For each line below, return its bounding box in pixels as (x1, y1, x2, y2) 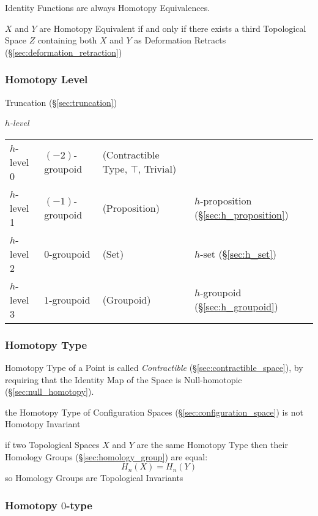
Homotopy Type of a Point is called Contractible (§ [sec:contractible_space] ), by (5, 361, 303, 373)
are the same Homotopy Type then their (136, 438, 288, 451)
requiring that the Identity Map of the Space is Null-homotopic (5, 373, 242, 386)
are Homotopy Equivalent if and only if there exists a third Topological (39, 21, 306, 34)
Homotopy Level (5, 72, 88, 87)
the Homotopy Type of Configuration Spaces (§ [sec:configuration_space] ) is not (5, 405, 303, 418)
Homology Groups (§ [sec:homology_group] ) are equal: (5, 450, 208, 463)
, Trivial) (138, 162, 177, 176)
